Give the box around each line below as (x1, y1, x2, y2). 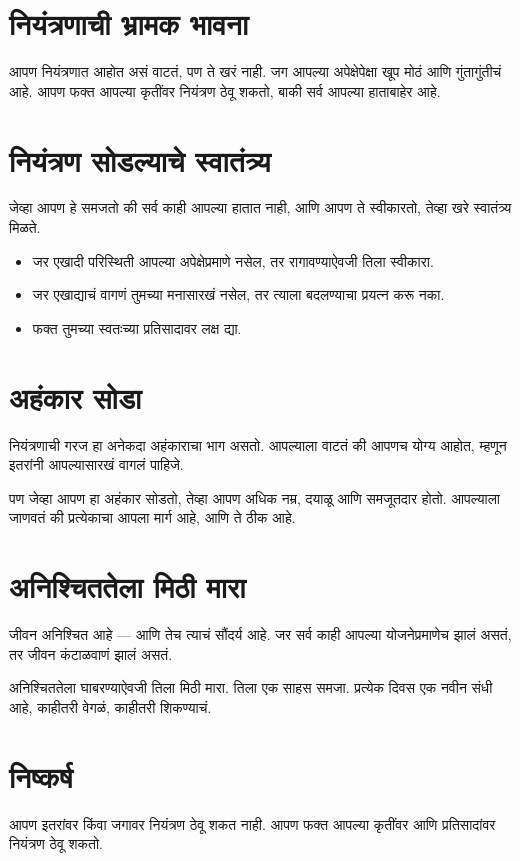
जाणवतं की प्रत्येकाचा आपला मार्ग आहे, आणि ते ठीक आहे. (9, 507, 296, 528)
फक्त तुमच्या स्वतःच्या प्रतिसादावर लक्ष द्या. (32, 317, 242, 338)
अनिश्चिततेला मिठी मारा (9, 566, 246, 607)
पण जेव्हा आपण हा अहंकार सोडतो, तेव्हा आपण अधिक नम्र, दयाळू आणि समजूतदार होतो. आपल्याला (9, 487, 500, 508)
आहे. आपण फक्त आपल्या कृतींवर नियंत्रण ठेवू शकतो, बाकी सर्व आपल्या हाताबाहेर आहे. (9, 80, 441, 101)
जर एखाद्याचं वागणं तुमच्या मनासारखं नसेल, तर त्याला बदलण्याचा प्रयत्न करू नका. (32, 284, 445, 305)
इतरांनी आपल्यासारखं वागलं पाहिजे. (9, 454, 184, 475)
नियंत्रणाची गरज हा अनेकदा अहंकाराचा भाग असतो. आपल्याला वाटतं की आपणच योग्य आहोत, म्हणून (9, 434, 507, 455)
